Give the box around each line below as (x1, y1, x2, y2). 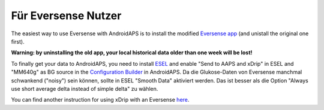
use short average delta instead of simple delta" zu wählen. (11, 85, 158, 92)
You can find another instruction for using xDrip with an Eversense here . (11, 96, 190, 103)
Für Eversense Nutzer (11, 9, 122, 22)
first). (11, 38, 25, 45)
